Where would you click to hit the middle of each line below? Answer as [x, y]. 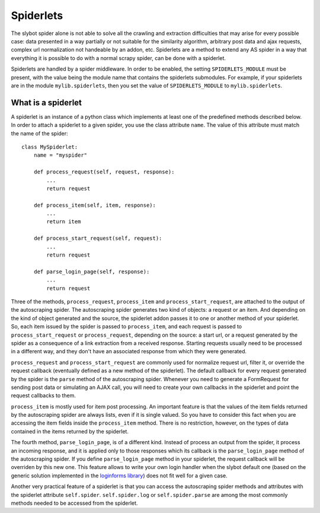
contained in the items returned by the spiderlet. [70, 431]
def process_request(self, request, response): [104, 172]
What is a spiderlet [47, 102]
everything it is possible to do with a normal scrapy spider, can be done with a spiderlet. [119, 58]
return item [64, 222]
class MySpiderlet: [50, 147]
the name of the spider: [39, 133]
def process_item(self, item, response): [95, 205]
